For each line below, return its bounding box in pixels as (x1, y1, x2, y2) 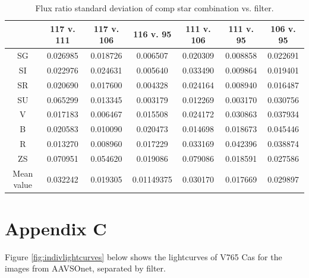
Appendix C (5, 216, 107, 240)
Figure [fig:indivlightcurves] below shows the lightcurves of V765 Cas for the (5, 250, 282, 263)
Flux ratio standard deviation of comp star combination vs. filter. (35, 2, 274, 14)
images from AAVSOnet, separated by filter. (5, 262, 166, 274)
